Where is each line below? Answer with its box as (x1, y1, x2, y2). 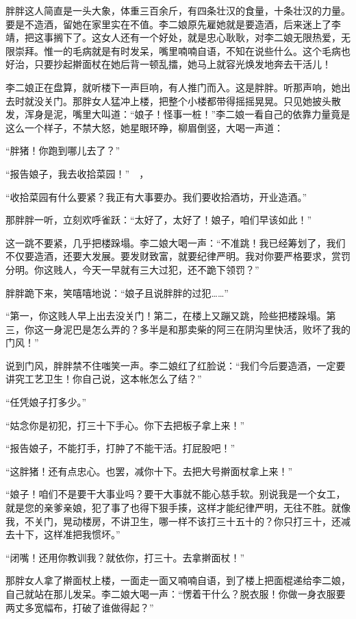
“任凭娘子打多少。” (5, 395, 87, 409)
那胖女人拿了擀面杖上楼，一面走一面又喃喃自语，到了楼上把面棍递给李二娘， (5, 573, 351, 587)
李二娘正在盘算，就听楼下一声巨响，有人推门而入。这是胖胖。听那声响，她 (5, 80, 341, 94)
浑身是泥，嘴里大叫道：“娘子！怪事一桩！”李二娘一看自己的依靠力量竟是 (24, 107, 351, 121)
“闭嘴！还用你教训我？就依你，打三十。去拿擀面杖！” (5, 550, 245, 564)
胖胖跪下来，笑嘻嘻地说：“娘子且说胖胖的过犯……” (5, 285, 229, 300)
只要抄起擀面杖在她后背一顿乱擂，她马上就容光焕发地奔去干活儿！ (34, 57, 331, 71)
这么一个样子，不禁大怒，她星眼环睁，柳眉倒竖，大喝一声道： (5, 120, 283, 134)
